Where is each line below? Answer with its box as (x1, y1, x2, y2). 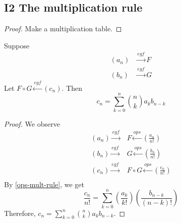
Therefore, (4, 207, 36, 218)
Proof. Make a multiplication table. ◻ (4, 23, 122, 34)
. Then (62, 82, 83, 93)
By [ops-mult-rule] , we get (4, 179, 84, 189)
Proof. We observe (4, 118, 60, 129)
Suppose (4, 40, 30, 50)
